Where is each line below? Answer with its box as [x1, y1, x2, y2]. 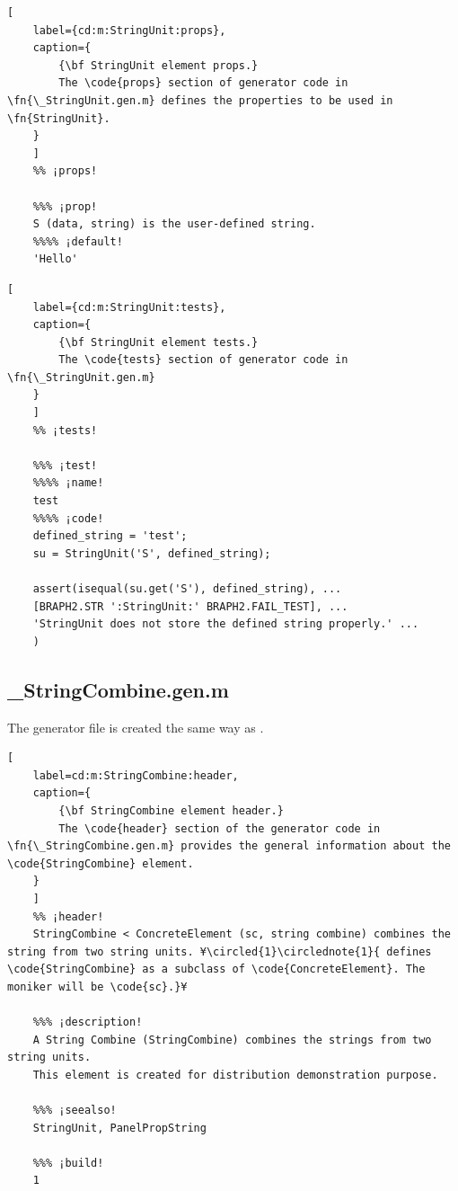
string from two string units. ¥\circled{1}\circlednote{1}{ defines [7, 945, 432, 958]
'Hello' [32, 253, 78, 266]
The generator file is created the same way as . [7, 717, 264, 736]
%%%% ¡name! [32, 476, 104, 490]
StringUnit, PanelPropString [32, 1121, 207, 1134]
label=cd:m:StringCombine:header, [32, 769, 239, 782]
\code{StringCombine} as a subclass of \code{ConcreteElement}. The [7, 963, 426, 976]
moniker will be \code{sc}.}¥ [7, 980, 188, 993]
